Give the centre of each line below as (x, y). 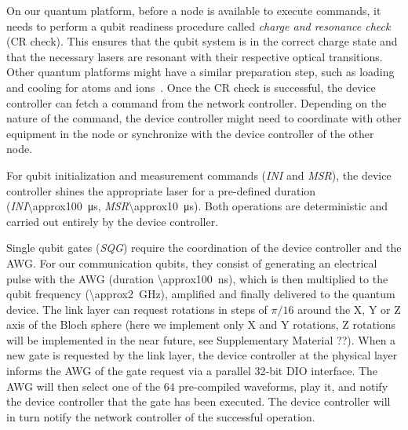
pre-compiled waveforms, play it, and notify (283, 386)
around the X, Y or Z (349, 309)
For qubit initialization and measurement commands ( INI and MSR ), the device (199, 175)
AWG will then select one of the (84, 386)
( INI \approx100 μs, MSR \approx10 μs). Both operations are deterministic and (197, 206)
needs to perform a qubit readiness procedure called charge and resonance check (199, 26)
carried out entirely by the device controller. (113, 221)
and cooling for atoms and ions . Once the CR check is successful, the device (191, 87)
